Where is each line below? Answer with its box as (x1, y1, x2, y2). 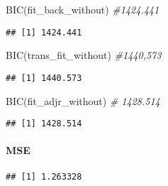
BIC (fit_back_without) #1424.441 (6, 2, 159, 16)
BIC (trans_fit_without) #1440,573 (6, 48, 162, 62)
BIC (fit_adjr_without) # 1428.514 (6, 93, 160, 108)
